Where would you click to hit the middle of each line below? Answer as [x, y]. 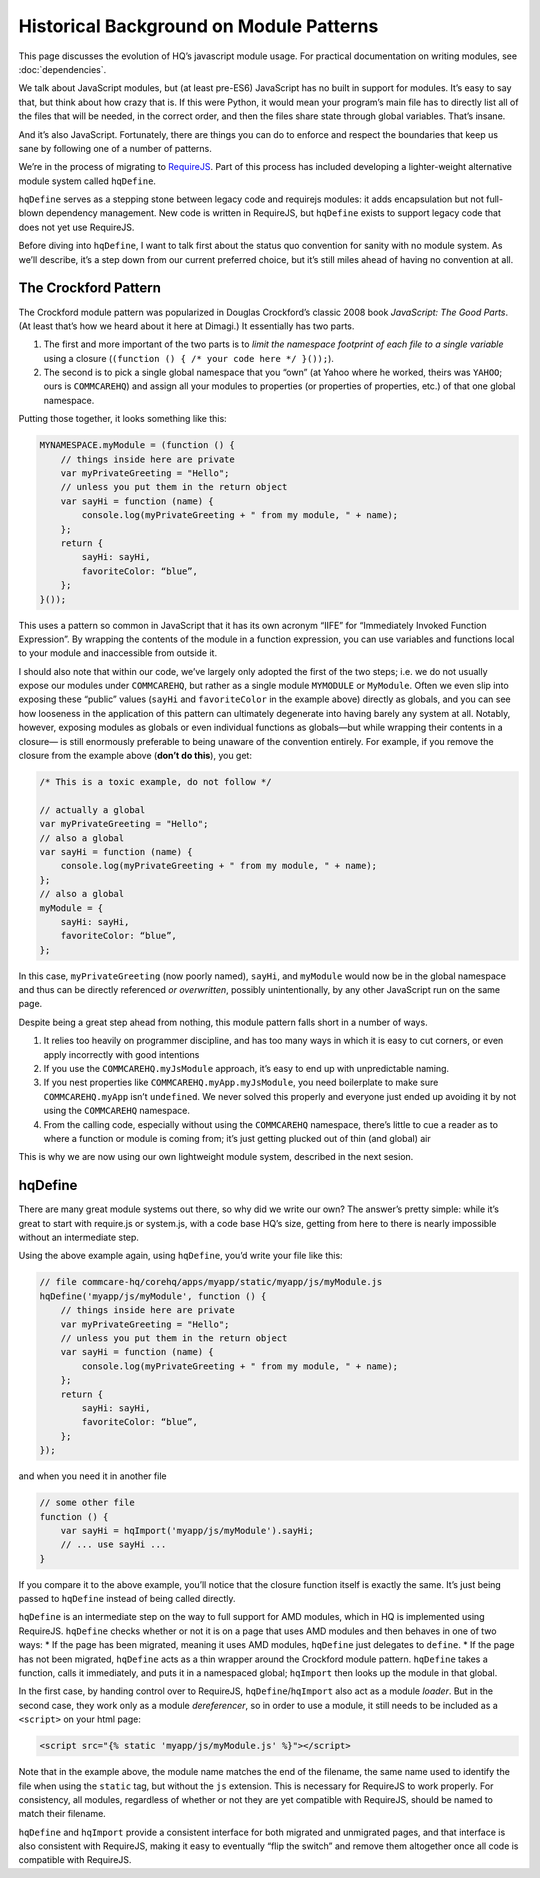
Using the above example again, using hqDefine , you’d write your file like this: [181, 1256]
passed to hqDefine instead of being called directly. [127, 1599]
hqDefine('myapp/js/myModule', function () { [153, 1296]
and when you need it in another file [92, 1476]
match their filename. [62, 1814]
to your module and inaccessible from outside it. [118, 653]
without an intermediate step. [79, 1237]
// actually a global [92, 809]
